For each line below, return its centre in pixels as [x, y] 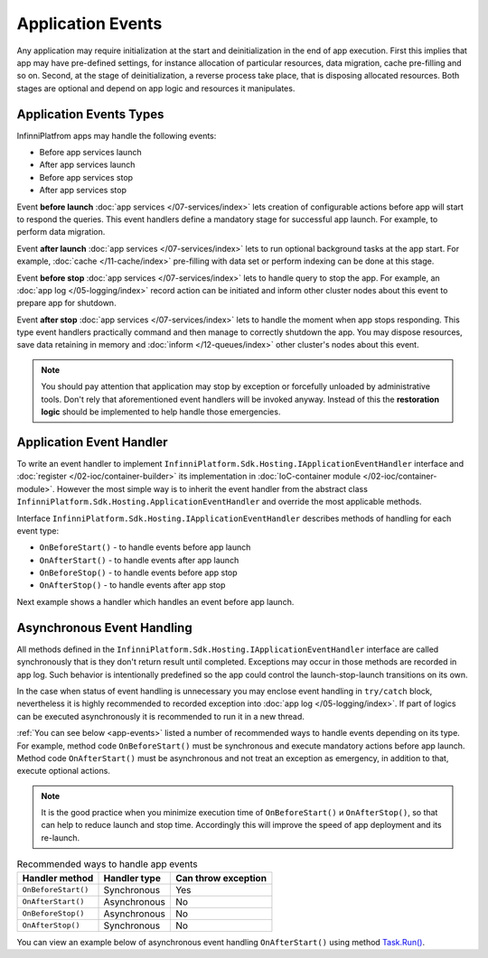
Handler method [58, 878]
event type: [38, 530]
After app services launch [87, 165]
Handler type [132, 878]
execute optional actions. [63, 771]
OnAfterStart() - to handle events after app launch [139, 560]
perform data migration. [61, 232]
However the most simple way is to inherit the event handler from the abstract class [212, 488]
